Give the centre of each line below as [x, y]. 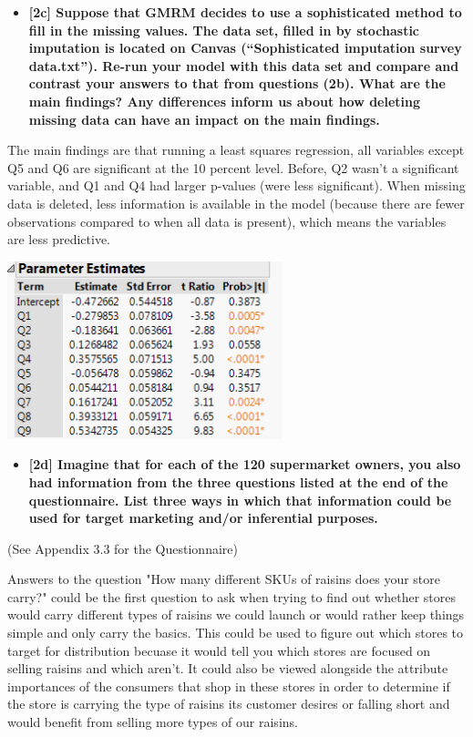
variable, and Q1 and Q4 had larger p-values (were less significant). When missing [236, 185]
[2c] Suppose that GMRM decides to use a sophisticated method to [245, 12]
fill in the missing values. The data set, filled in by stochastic [224, 30]
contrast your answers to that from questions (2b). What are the [237, 83]
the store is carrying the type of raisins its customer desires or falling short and [229, 704]
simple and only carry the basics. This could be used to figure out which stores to [236, 633]
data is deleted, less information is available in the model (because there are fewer [236, 203]
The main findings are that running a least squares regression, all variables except [236, 150]
